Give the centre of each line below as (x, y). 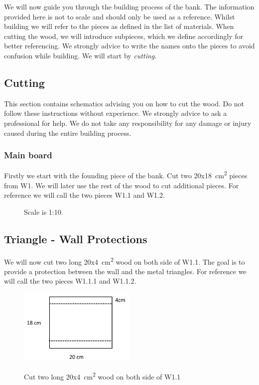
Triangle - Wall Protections (76, 238)
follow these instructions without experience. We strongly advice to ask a (116, 113)
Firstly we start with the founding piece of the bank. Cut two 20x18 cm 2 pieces (126, 175)
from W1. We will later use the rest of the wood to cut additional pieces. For (122, 185)
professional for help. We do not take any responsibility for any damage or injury (128, 123)
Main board (28, 155)
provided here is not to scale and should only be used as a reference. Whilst (120, 16)
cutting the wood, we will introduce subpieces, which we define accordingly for (124, 36)
